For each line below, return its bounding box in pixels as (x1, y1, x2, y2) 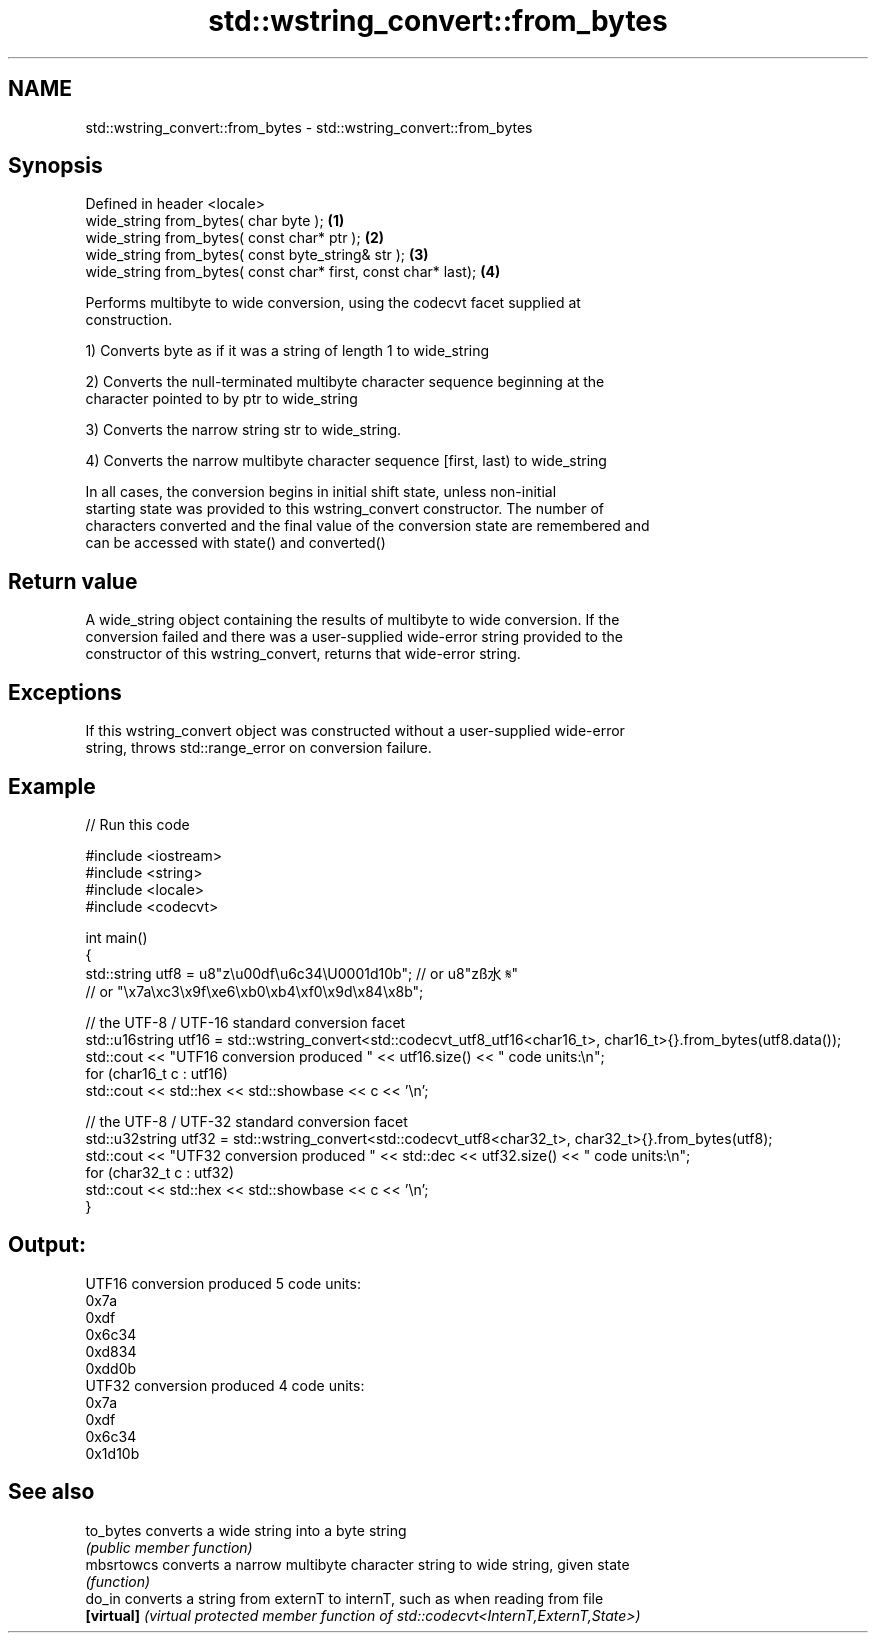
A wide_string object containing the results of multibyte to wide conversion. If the (85, 611, 620, 629)
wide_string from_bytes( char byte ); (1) (85, 212, 345, 230)
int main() (85, 928, 148, 946)
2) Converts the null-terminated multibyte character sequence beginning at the (85, 373, 605, 391)
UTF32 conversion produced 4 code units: (85, 1376, 365, 1394)
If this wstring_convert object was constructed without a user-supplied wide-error (85, 722, 625, 740)
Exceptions (8, 679, 122, 705)
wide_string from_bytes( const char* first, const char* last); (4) (85, 263, 501, 281)
